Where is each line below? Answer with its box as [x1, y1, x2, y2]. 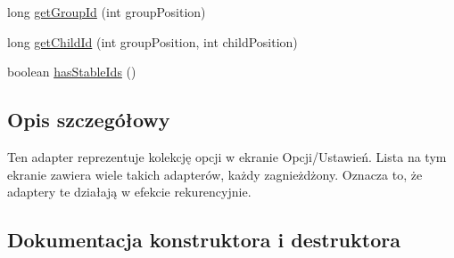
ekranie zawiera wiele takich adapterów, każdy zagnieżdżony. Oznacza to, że [7, 165, 423, 183]
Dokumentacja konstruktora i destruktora [7, 226, 400, 254]
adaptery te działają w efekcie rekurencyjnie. [7, 182, 252, 201]
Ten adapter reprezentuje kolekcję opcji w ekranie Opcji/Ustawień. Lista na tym [7, 147, 447, 165]
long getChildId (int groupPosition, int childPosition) [7, 32, 298, 51]
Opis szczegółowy [7, 106, 170, 133]
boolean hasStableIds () [7, 62, 136, 81]
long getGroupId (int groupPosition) [7, 3, 206, 20]
